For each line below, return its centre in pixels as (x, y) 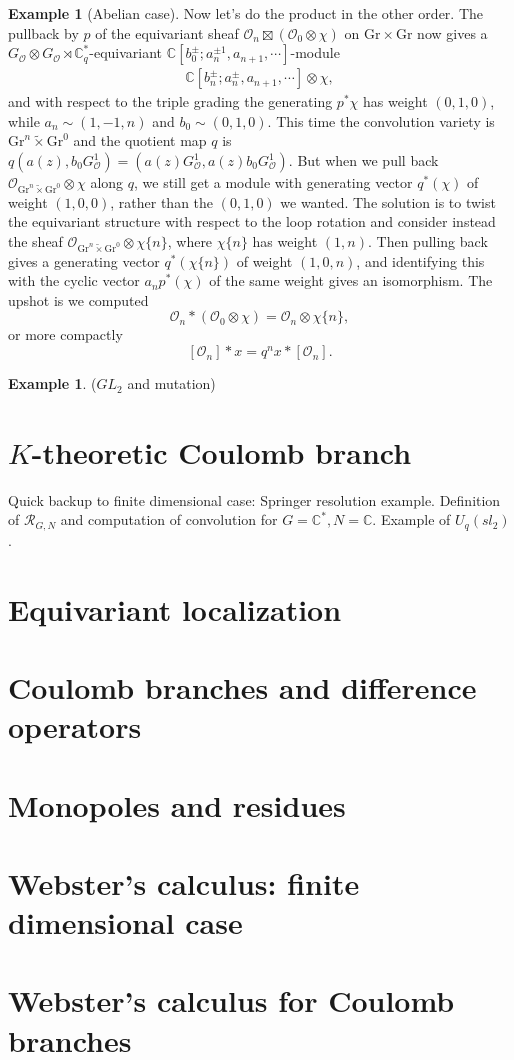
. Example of (411, 519)
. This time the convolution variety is (381, 120)
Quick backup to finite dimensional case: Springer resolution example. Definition (254, 499)
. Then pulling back (427, 240)
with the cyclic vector (74, 280)
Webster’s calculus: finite (184, 882)
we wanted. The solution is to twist (388, 201)
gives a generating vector (84, 260)
